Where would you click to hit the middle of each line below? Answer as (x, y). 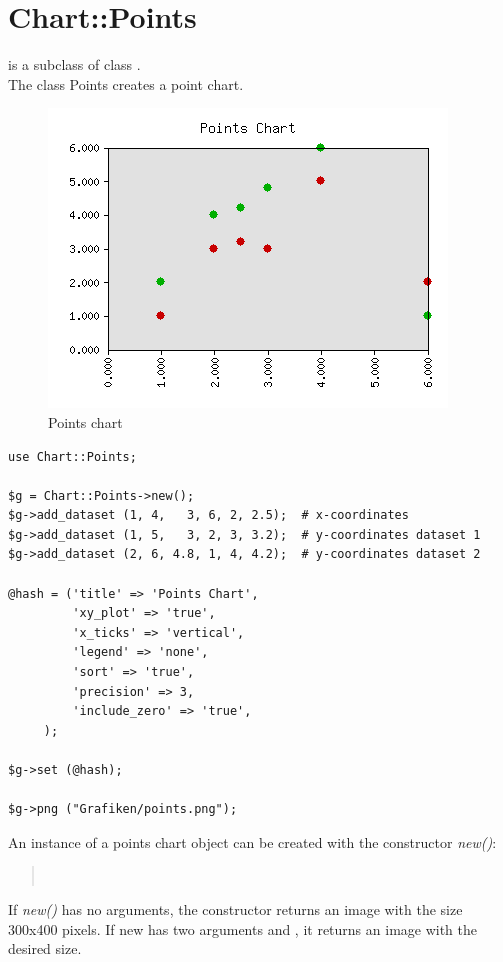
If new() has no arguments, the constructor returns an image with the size (235, 908)
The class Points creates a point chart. (126, 83)
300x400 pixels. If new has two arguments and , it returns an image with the (243, 928)
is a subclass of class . (74, 64)
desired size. (45, 948)
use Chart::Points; (72, 456)
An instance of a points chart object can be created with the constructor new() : (252, 841)
